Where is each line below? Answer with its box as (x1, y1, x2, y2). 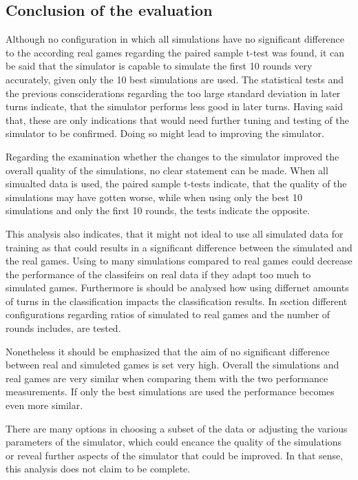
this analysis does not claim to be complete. (6, 461, 191, 476)
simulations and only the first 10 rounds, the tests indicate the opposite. (6, 203, 310, 218)
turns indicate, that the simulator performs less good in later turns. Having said (6, 99, 344, 114)
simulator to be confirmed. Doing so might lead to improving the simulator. (6, 126, 324, 140)
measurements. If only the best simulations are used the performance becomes (6, 384, 335, 399)
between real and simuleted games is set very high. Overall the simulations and (6, 357, 339, 372)
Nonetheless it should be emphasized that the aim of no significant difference (6, 344, 330, 358)
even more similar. (6, 398, 83, 413)
